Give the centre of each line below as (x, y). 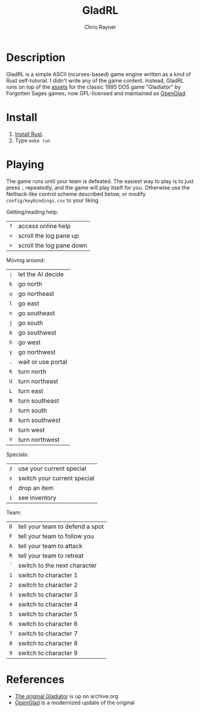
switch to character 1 (48, 575)
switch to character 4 (48, 604)
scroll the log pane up (49, 235)
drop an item (36, 487)
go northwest (37, 352)
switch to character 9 (48, 653)
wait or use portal (43, 362)
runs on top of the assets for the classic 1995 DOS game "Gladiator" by (93, 87)
